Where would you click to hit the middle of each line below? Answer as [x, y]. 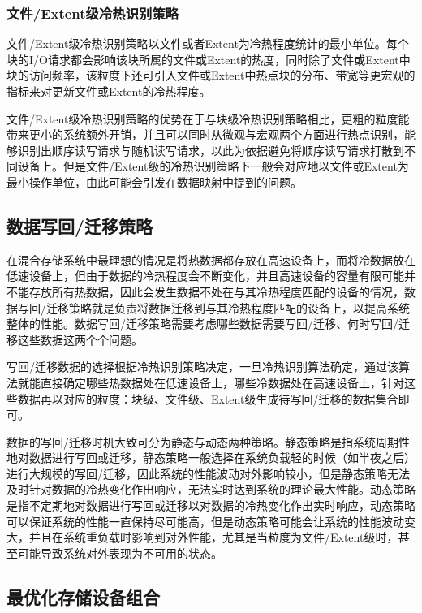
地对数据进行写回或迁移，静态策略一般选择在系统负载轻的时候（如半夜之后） [211, 458]
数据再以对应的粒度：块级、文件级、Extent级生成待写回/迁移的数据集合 [208, 398]
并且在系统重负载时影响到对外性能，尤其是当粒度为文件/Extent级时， [213, 537]
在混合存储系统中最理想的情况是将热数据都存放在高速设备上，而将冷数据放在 [211, 259]
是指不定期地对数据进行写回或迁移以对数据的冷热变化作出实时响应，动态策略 [211, 505]
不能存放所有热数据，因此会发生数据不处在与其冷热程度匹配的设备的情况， [205, 291]
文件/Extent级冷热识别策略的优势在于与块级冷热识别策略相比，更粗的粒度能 [208, 118]
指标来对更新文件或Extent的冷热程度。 [109, 91]
